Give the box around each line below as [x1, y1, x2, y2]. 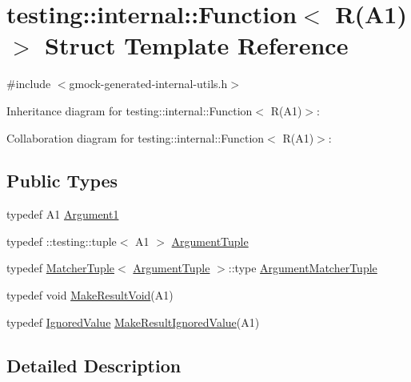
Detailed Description [6, 352, 182, 377]
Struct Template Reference [45, 29, 349, 62]
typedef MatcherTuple [6, 259, 115, 276]
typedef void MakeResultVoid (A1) [6, 287, 174, 304]
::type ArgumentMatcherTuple [228, 259, 377, 276]
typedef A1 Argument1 [6, 206, 119, 223]
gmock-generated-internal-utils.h [69, 75, 228, 92]
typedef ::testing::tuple [6, 232, 117, 249]
